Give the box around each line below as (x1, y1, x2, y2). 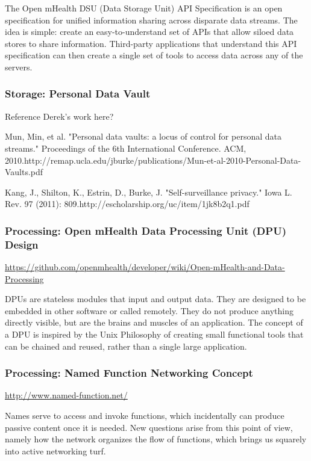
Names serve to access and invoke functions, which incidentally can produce (5, 409, 284, 422)
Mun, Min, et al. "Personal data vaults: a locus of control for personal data (5, 130, 281, 143)
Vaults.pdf (5, 166, 43, 178)
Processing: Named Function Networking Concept (5, 365, 253, 380)
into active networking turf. (5, 444, 106, 457)
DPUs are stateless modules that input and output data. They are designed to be (5, 292, 306, 305)
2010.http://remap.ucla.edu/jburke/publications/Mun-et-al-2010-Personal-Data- (5, 153, 301, 166)
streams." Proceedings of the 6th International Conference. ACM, (5, 141, 247, 154)
